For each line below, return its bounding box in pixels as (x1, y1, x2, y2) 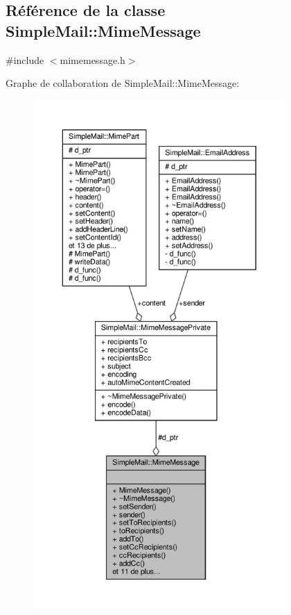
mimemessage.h (60, 52, 125, 67)
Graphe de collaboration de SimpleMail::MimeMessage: (6, 76, 240, 90)
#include (6, 52, 44, 67)
